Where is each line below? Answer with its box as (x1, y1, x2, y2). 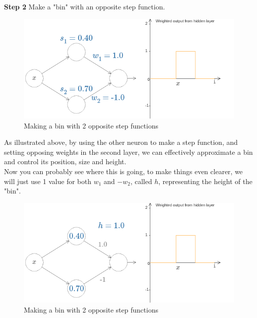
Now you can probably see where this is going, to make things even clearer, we (4, 166, 243, 176)
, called (130, 176, 152, 186)
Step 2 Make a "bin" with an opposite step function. (4, 1, 165, 11)
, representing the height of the (158, 176, 253, 186)
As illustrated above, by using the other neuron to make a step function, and (4, 137, 238, 147)
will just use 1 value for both (4, 176, 91, 186)
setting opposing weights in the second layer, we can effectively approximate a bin (4, 146, 253, 157)
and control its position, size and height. (4, 156, 127, 167)
